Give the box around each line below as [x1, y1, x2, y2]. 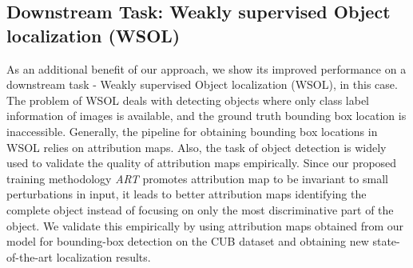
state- [372, 233, 400, 250]
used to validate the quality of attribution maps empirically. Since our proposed [6, 154, 397, 171]
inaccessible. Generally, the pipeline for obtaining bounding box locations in [6, 122, 378, 139]
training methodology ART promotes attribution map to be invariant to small [6, 170, 388, 186]
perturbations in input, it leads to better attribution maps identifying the [6, 186, 367, 202]
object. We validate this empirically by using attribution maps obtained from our [6, 217, 404, 234]
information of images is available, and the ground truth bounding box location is [6, 107, 407, 124]
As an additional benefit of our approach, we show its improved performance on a [6, 60, 407, 77]
